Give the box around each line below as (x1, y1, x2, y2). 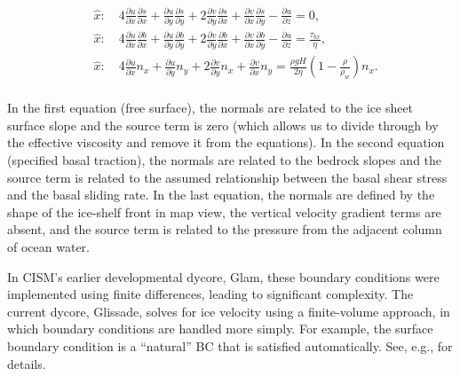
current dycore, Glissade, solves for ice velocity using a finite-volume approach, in (7, 302, 450, 320)
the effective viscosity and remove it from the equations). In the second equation (7, 133, 445, 152)
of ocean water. (7, 238, 90, 256)
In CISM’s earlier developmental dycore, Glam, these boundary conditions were (7, 267, 440, 286)
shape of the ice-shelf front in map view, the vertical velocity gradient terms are (7, 202, 441, 221)
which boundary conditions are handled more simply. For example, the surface (7, 319, 433, 338)
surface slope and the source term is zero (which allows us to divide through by (7, 115, 439, 134)
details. (7, 354, 46, 372)
